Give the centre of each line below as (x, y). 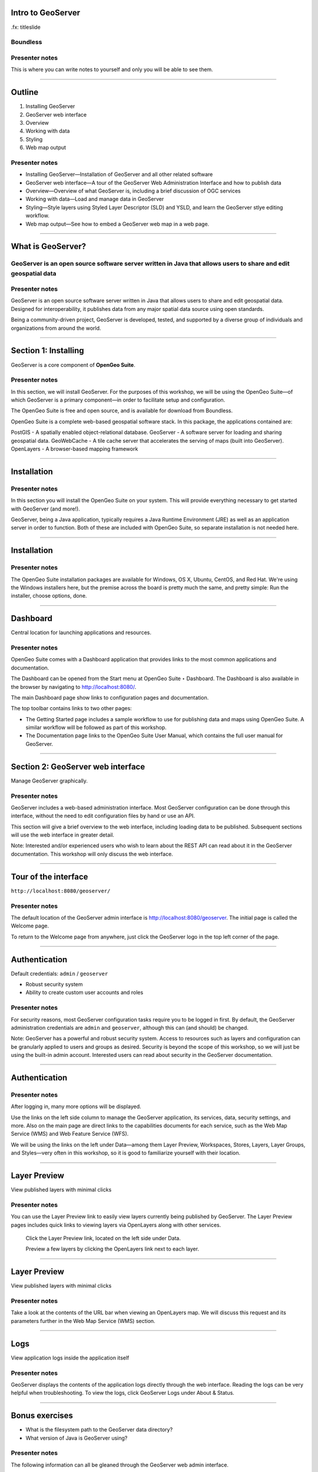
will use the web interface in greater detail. (63, 835)
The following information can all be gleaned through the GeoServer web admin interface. (120, 1465)
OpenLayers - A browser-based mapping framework (74, 449)
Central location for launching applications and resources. (81, 632)
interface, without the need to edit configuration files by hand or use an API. (103, 816)
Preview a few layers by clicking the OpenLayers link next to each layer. (112, 1249)
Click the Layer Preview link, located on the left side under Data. (103, 1238)
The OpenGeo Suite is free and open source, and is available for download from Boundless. (122, 411)
